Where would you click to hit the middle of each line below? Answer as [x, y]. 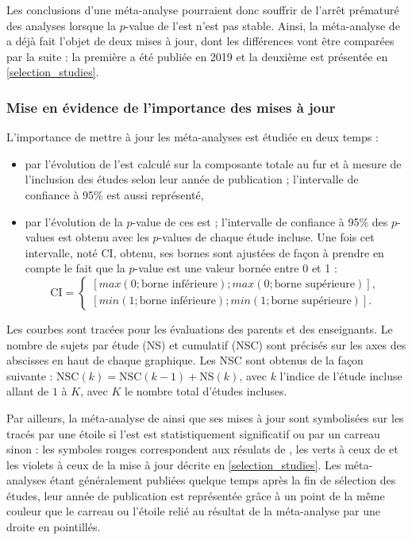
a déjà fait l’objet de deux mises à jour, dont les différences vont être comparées [200, 41]
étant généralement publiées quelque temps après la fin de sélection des [223, 480]
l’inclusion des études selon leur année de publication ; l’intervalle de [192, 179]
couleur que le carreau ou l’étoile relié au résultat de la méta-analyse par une [193, 511]
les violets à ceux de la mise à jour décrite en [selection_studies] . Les [174, 464]
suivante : [30, 375]
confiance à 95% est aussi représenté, [114, 194]
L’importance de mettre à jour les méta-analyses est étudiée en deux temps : [193, 137]
